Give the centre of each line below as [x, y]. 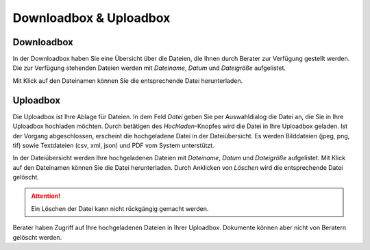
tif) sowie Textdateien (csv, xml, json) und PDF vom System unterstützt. [114, 145]
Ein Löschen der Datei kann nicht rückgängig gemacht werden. [120, 208]
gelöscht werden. [37, 237]
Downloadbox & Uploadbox [91, 18]
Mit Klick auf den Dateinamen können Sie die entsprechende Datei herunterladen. [128, 80]
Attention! [46, 196]
